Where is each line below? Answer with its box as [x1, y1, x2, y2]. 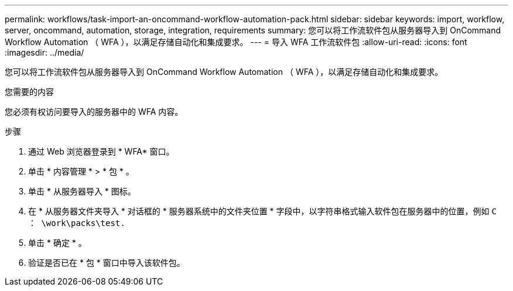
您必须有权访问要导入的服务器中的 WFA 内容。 [5, 107, 183, 117]
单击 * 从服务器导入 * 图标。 [28, 186, 136, 196]
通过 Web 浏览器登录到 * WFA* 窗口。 [28, 146, 175, 156]
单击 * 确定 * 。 [28, 238, 87, 248]
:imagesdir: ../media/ [5, 47, 84, 57]
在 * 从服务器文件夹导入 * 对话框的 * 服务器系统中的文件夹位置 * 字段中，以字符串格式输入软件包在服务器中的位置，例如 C [28, 206, 497, 216]
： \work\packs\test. [28, 218, 125, 228]
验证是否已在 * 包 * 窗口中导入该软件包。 [28, 258, 185, 268]
